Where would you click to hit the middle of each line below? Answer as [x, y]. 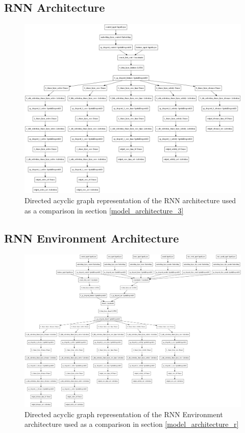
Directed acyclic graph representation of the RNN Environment [124, 414]
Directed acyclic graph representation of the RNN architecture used [130, 200]
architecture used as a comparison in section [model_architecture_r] [132, 424]
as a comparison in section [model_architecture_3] [104, 210]
